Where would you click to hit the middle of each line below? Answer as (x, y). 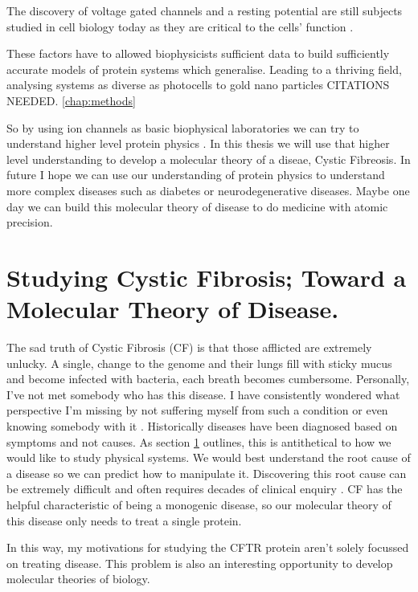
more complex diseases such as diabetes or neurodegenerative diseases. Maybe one (208, 190)
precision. (30, 222)
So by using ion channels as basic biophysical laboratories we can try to (183, 127)
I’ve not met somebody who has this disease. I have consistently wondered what (203, 394)
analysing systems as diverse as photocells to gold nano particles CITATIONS (198, 85)
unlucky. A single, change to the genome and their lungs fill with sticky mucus (199, 363)
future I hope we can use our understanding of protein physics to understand (196, 175)
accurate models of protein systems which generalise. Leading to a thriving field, (204, 69)
